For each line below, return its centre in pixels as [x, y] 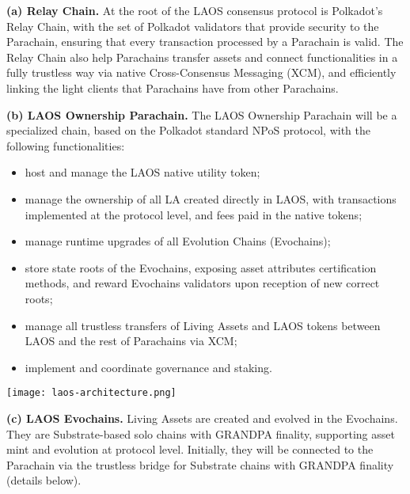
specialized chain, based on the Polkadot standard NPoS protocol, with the [189, 130]
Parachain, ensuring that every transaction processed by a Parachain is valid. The [205, 42]
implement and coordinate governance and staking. [148, 367]
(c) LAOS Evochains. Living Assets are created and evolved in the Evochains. [202, 418]
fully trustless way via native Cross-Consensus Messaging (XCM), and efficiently [201, 72]
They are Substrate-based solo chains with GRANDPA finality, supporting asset [201, 433]
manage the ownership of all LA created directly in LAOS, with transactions [211, 198]
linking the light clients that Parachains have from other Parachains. [173, 87]
